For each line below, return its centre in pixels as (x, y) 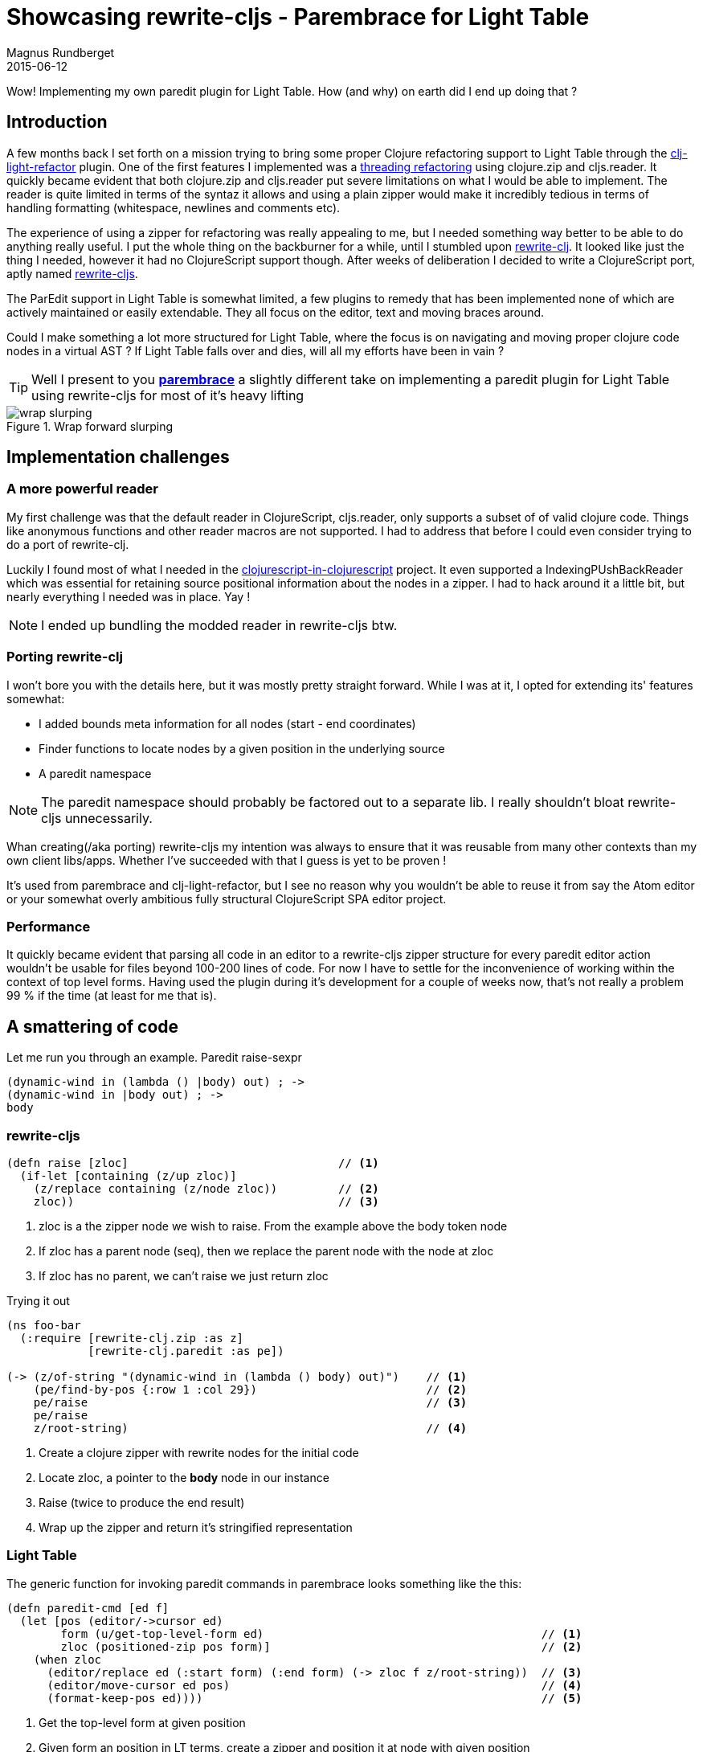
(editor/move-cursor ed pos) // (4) (315, 1685)
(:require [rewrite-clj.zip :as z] (132, 1338)
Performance (49, 926)
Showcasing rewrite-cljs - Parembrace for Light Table (298, 17)
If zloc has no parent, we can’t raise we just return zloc (184, 1275)
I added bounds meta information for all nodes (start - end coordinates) (227, 723)
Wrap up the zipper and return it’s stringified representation (196, 1527)
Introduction (57, 122)
